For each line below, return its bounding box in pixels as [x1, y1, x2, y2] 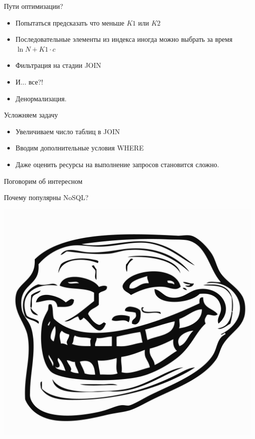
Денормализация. [15, 93, 67, 103]
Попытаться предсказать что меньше [15, 17, 125, 28]
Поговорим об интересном [4, 176, 82, 186]
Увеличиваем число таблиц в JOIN [15, 126, 120, 136]
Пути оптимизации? [4, 1, 63, 11]
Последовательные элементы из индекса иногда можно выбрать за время [15, 34, 232, 44]
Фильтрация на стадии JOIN [15, 60, 102, 70]
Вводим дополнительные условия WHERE [15, 143, 144, 153]
